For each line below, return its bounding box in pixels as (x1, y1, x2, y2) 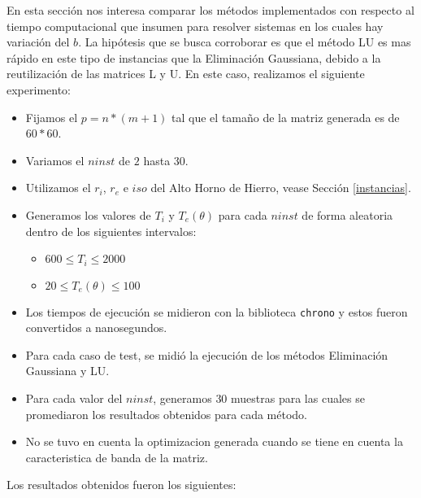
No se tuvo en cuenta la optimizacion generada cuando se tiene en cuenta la (25, 433, 403, 450)
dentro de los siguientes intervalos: (25, 222, 197, 239)
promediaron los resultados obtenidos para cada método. (25, 405, 308, 422)
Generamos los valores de (25, 206, 151, 223)
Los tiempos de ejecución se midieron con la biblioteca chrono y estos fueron (25, 303, 408, 320)
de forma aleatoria (302, 206, 393, 223)
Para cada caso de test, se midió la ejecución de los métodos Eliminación (25, 346, 388, 363)
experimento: (7, 81, 71, 98)
